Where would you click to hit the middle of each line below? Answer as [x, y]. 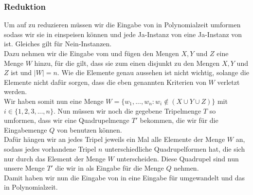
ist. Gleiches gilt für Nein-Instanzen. [58, 44]
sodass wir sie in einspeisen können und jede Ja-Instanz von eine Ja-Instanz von [123, 34]
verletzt [228, 82]
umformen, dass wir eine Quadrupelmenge [67, 120]
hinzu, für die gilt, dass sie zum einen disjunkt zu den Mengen [127, 63]
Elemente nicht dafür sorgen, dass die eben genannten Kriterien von [105, 82]
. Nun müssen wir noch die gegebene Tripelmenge [127, 110]
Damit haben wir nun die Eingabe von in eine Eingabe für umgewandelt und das [125, 177]
